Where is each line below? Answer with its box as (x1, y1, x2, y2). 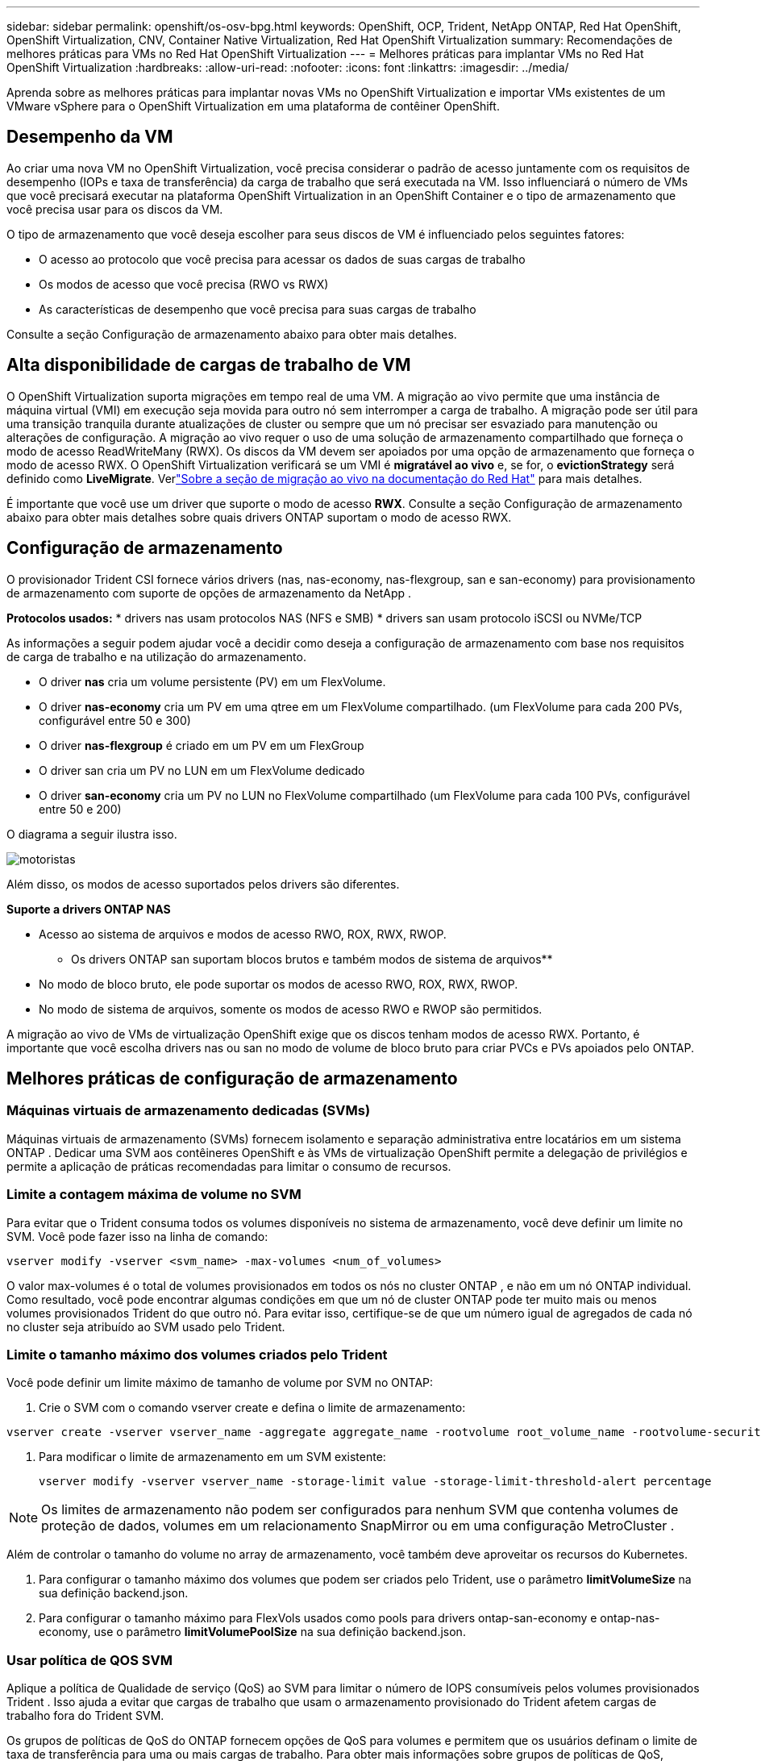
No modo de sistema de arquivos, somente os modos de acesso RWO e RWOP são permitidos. (39, 1001, 543, 1016)
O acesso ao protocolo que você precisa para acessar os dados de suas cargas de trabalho (39, 252, 526, 266)
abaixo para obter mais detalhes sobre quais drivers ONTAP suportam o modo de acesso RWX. (6, 510, 512, 524)
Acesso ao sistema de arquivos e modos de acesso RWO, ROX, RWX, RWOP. (39, 926, 447, 941)
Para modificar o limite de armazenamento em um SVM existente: (39, 1450, 386, 1464)
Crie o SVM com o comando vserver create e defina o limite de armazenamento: (39, 1401, 466, 1415)
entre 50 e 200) (39, 801, 122, 816)
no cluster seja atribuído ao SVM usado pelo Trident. (6, 1319, 285, 1334)
